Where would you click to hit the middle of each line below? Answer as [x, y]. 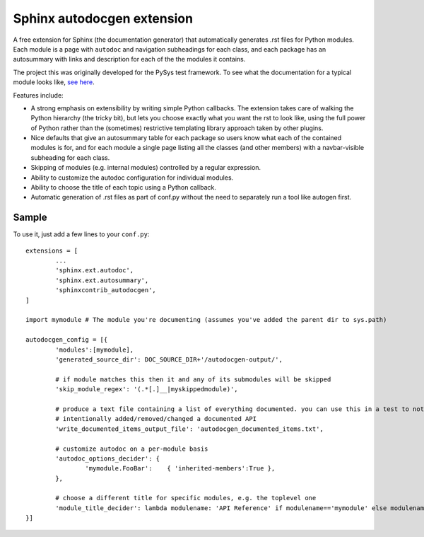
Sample [30, 218]
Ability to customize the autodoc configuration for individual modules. [132, 178]
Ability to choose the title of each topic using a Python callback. [124, 187]
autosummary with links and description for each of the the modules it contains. [129, 59]
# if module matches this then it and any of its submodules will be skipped [193, 379]
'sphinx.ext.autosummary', [102, 280]
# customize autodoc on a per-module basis [132, 449]
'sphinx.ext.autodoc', [95, 270]
